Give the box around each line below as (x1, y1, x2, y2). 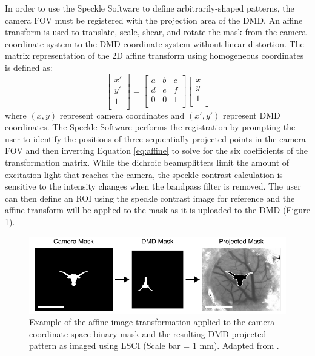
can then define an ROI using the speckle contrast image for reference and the (5, 191, 295, 204)
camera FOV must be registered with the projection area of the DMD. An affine (5, 13, 303, 26)
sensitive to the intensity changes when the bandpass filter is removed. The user (5, 180, 301, 193)
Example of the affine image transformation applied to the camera (29, 315, 275, 328)
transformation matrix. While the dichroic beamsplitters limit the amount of (5, 156, 290, 169)
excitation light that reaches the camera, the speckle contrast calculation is (5, 168, 283, 180)
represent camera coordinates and (59, 108, 185, 121)
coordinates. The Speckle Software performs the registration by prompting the (5, 120, 296, 133)
